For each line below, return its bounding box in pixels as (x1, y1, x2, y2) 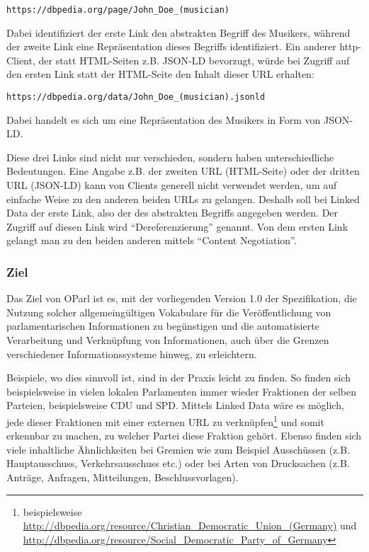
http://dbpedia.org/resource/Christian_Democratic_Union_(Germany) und (23, 518, 357, 533)
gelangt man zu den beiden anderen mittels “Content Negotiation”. (6, 233, 297, 248)
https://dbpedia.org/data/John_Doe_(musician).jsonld (6, 92, 266, 103)
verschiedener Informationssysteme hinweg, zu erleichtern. (6, 346, 257, 361)
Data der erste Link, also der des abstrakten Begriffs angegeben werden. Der (6, 205, 339, 220)
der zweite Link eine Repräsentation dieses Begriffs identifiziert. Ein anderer (6, 39, 336, 54)
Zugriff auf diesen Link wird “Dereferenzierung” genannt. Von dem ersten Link (6, 219, 348, 234)
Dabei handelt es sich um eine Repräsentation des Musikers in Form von (6, 112, 321, 127)
